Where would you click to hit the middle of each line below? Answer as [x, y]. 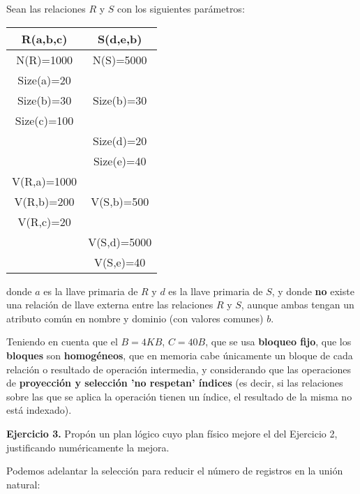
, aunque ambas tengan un [298, 305]
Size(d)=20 [120, 140]
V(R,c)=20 [44, 221]
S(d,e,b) [120, 38]
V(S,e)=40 [120, 262]
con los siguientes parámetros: [181, 8]
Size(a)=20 [44, 80]
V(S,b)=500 [120, 201]
